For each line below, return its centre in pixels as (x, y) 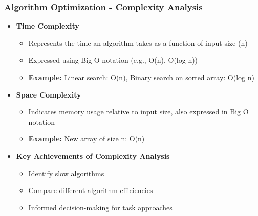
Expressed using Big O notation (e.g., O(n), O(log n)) (113, 60)
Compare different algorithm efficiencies (91, 190)
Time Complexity (48, 26)
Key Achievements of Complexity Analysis (93, 155)
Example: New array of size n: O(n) (87, 139)
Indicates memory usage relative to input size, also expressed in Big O (138, 112)
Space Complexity (49, 94)
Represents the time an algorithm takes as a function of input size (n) (138, 43)
